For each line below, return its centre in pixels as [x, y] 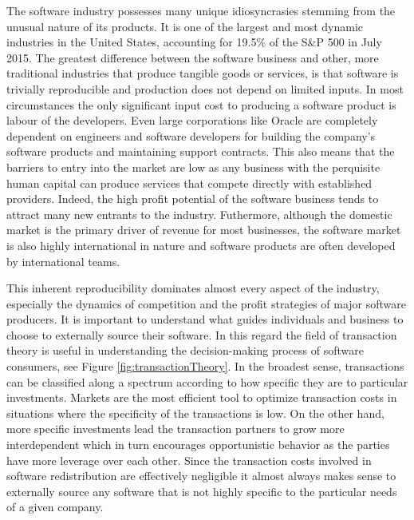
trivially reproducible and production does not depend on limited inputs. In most [205, 88]
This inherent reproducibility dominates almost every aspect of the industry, [193, 288]
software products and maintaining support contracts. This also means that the [201, 151]
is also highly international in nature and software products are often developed [201, 245]
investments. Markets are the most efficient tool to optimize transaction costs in [202, 397]
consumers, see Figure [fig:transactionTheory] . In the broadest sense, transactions [205, 366]
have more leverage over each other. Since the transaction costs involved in [189, 460]
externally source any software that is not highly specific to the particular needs [202, 491]
